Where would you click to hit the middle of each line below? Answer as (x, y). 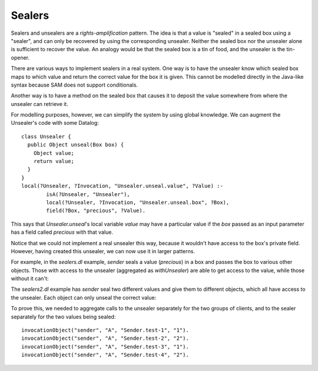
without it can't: (30, 279)
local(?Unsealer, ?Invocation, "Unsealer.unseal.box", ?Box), (138, 202)
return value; (54, 161)
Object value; (54, 153)
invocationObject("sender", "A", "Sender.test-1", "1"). (105, 330)
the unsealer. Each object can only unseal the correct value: (84, 297)
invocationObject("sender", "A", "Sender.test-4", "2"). (105, 355)
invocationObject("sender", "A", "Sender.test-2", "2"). (105, 338)
